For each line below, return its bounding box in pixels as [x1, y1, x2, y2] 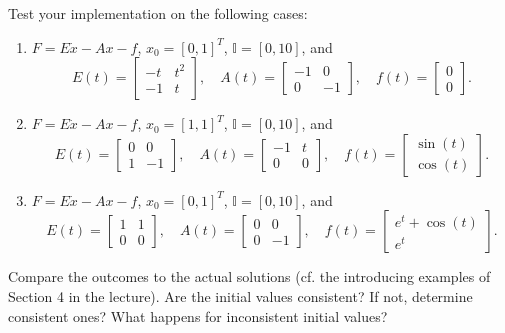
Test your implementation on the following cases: [8, 3, 308, 23]
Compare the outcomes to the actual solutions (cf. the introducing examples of [8, 266, 491, 287]
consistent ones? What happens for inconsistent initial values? [8, 305, 388, 326]
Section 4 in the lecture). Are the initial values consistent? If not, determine [8, 285, 473, 306]
